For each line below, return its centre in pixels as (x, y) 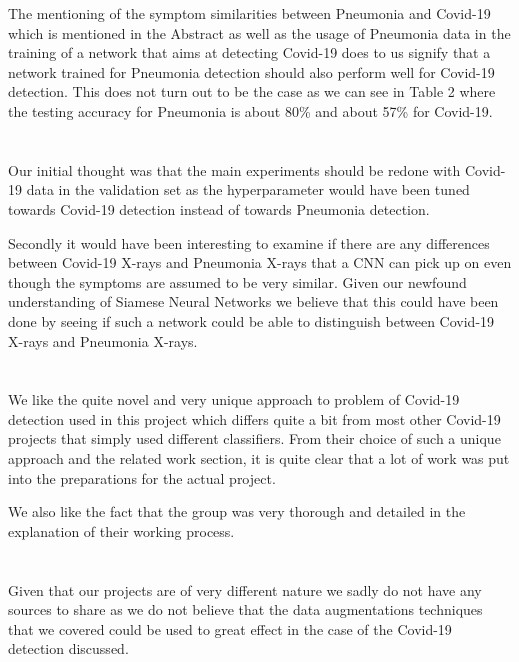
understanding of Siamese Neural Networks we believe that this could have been (253, 301)
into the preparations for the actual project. (142, 477)
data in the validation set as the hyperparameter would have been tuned (248, 189)
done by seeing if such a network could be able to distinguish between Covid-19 (251, 320)
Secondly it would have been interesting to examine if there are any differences (249, 242)
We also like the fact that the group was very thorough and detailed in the (237, 511)
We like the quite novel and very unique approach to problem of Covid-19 (234, 399)
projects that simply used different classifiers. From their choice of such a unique (254, 438)
